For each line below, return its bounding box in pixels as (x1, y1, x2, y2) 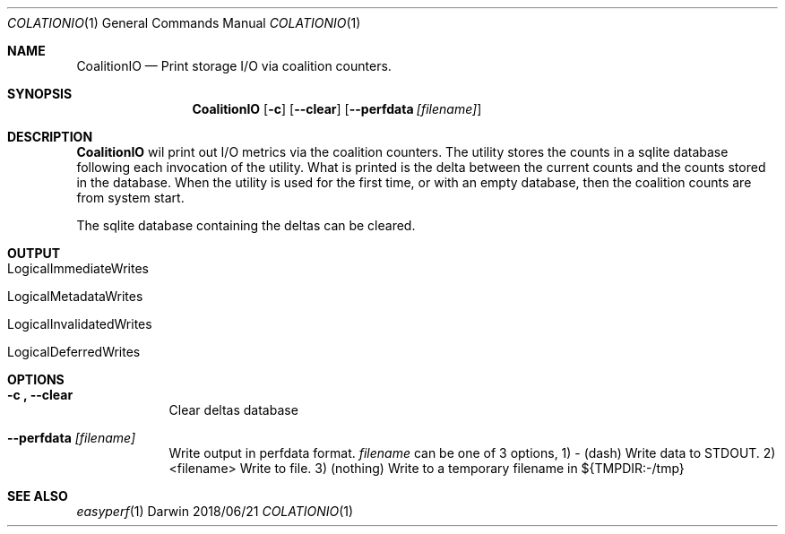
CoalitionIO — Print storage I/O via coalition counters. (76, 58, 392, 73)
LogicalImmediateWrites (7, 261, 149, 276)
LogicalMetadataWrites (7, 289, 143, 304)
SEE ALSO (7, 488, 68, 504)
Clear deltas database (168, 402, 298, 418)
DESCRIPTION (7, 129, 93, 144)
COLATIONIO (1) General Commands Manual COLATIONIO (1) (7, 15, 361, 30)
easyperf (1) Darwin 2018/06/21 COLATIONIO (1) (76, 504, 354, 519)
